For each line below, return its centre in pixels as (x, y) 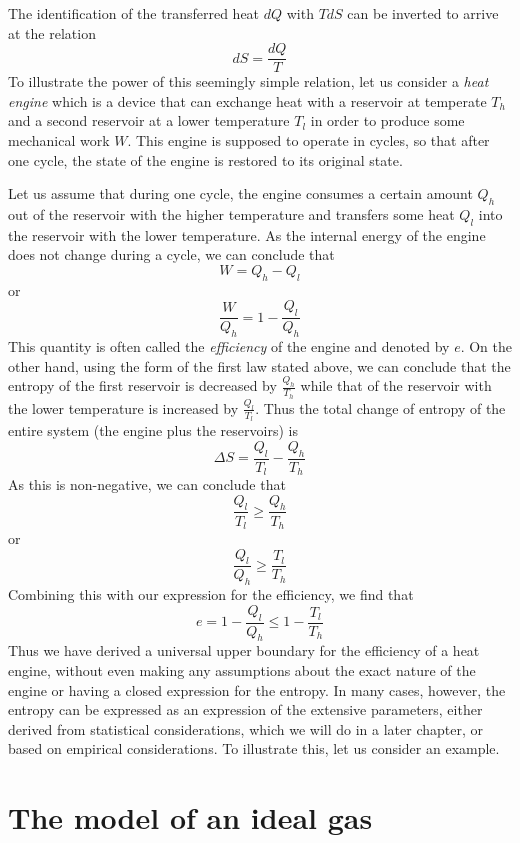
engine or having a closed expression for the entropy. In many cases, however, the (257, 689)
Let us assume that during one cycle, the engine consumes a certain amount (240, 193)
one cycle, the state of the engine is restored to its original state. (205, 159)
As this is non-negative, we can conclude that (147, 484)
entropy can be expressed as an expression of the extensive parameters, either (245, 709)
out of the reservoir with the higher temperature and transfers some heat (231, 214)
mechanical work (59, 140)
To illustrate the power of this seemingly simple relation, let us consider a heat (248, 81)
